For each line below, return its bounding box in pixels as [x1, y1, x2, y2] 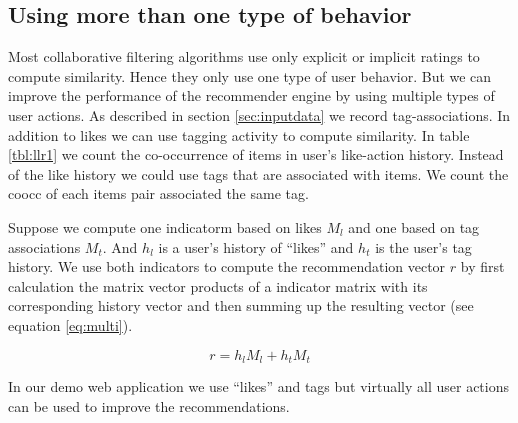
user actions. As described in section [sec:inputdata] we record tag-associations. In [8, 104, 511, 125]
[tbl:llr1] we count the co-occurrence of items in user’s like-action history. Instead [8, 144, 504, 165]
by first [460, 256, 505, 277]
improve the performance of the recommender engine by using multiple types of [8, 85, 495, 106]
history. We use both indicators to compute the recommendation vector [8, 256, 446, 277]
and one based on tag [348, 216, 480, 237]
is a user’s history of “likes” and [158, 236, 354, 257]
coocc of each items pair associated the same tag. [8, 183, 309, 204]
